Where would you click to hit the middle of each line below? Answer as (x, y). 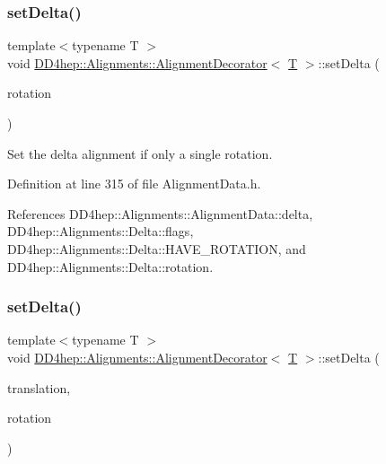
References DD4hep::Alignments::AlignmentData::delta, (160, 213)
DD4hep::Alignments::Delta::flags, (101, 231)
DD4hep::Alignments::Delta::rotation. (110, 266)
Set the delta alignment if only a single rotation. (140, 153)
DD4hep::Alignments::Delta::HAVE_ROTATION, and (157, 248)
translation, (39, 387)
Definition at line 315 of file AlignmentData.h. (134, 184)
